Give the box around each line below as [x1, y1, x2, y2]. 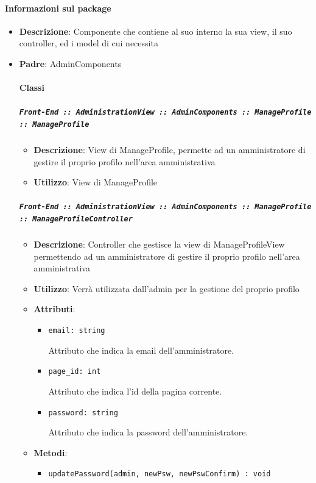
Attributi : [33, 302, 75, 315]
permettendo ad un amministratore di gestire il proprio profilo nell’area [33, 249, 300, 262]
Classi [19, 81, 44, 94]
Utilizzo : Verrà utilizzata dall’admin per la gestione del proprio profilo [33, 282, 300, 295]
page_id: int [48, 367, 101, 376]
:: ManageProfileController [19, 215, 133, 224]
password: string [48, 408, 118, 417]
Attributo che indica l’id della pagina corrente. [48, 384, 222, 397]
